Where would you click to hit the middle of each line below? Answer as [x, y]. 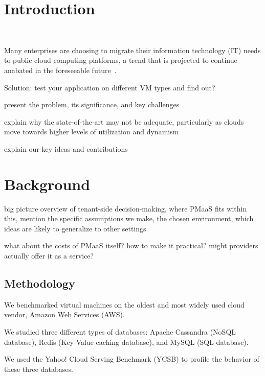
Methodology [40, 283]
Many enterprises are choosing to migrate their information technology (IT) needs [132, 50]
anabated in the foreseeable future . [60, 70]
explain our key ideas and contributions [66, 148]
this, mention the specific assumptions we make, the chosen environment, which [129, 218]
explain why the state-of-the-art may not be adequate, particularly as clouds [124, 121]
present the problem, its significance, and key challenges [92, 104]
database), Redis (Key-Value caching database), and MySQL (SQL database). [126, 342]
